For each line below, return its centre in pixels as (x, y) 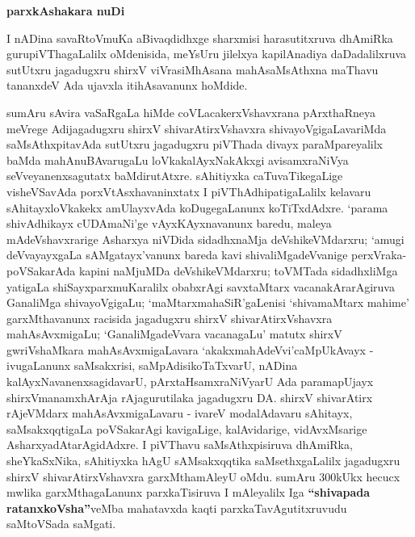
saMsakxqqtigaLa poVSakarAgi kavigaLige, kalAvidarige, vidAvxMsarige (187, 428)
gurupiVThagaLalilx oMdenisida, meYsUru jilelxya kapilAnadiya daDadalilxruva (207, 54)
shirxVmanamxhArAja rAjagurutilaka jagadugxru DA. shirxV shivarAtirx (190, 397)
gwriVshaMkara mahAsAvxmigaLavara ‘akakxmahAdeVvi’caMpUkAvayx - (190, 349)
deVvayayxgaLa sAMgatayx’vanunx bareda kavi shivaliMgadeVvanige (177, 255)
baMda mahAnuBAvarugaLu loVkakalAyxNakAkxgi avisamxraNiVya (178, 159)
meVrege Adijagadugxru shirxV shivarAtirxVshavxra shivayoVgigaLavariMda (197, 128)
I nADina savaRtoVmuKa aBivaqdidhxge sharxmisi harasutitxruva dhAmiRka (200, 38)
